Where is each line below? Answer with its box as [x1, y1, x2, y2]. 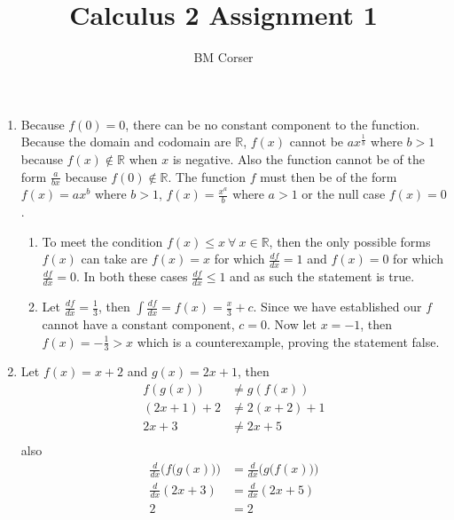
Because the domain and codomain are [20, 132, 231, 151]
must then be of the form [260, 167, 397, 185]
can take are [81, 249, 148, 268]
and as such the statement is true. [230, 267, 415, 286]
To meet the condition [42, 232, 163, 250]
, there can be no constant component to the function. [125, 114, 420, 133]
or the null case [301, 185, 386, 203]
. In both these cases [75, 267, 188, 286]
